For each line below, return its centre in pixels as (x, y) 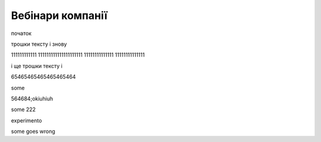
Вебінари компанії (59, 15)
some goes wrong (33, 131)
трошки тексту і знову (39, 44)
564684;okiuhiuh (32, 99)
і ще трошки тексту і (37, 66)
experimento (26, 120)
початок (21, 33)
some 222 (23, 109)
